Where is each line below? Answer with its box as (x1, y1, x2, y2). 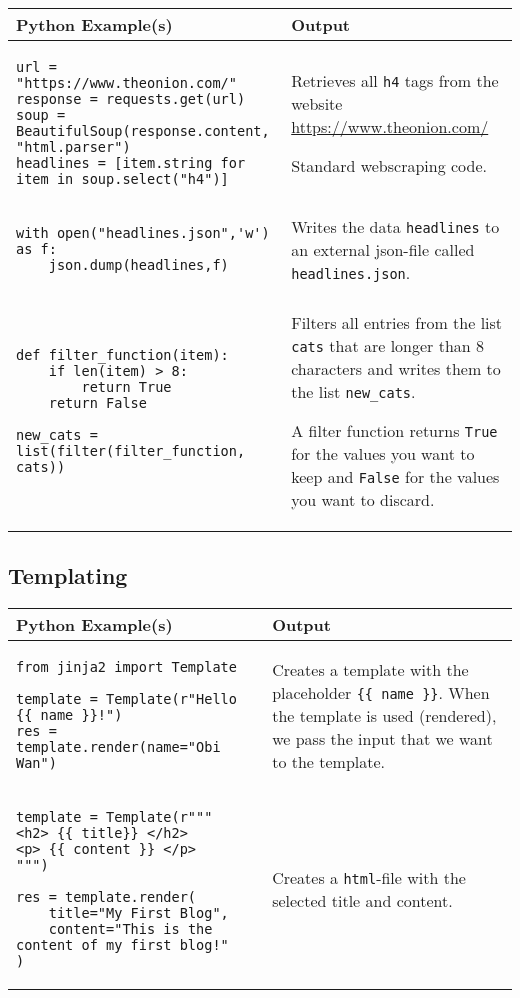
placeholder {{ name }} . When (272, 680, 490, 704)
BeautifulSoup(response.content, (16, 123, 270, 139)
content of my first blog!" (16, 937, 229, 954)
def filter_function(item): (16, 347, 229, 363)
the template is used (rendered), (272, 703, 497, 727)
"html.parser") (16, 139, 131, 155)
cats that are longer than (291, 334, 471, 357)
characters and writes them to (291, 357, 501, 380)
